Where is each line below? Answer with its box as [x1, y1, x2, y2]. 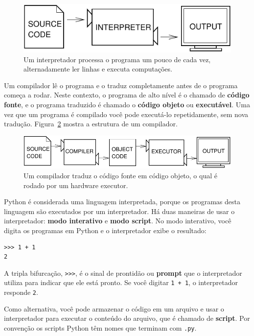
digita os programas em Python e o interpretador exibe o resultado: [4, 225, 207, 235]
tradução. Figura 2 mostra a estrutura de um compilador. [4, 119, 178, 129]
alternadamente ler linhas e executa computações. [23, 64, 172, 74]
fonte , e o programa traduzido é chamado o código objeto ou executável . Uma [4, 99, 250, 109]
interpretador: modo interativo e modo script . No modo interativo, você [4, 216, 231, 226]
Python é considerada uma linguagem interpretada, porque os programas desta [4, 196, 240, 207]
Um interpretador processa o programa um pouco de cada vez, [23, 54, 211, 64]
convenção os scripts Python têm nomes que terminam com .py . [4, 322, 197, 333]
